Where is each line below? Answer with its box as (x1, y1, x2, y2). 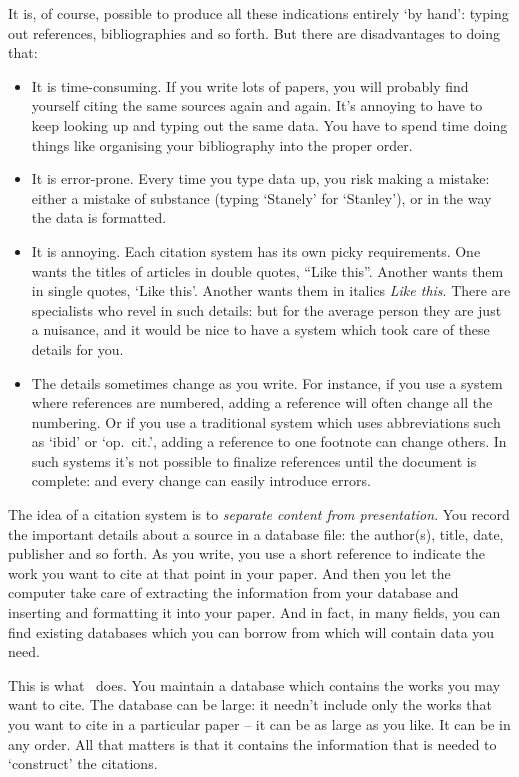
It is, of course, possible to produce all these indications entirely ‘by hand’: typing (8, 3, 509, 23)
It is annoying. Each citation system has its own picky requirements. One (31, 240, 481, 261)
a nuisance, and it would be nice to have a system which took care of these (31, 319, 490, 340)
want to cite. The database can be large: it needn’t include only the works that (8, 694, 492, 715)
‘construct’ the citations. (8, 753, 158, 774)
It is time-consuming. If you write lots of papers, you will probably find (31, 75, 469, 96)
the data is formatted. (31, 207, 167, 228)
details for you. (31, 338, 124, 359)
